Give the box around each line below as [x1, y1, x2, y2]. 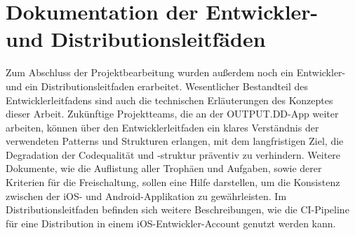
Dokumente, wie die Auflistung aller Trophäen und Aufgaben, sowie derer [6, 161, 322, 176]
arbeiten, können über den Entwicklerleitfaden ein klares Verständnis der [6, 120, 319, 134]
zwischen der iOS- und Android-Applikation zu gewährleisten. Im [6, 188, 287, 203]
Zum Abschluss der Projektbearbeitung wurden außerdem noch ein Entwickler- [6, 65, 346, 80]
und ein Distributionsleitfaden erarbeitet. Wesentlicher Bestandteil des [6, 78, 309, 93]
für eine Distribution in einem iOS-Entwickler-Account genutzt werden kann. [6, 215, 336, 230]
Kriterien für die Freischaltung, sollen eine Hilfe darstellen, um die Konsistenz [6, 175, 340, 190]
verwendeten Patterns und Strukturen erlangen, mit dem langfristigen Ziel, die [6, 134, 344, 148]
